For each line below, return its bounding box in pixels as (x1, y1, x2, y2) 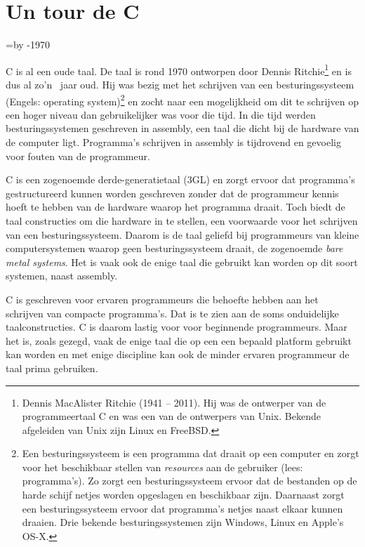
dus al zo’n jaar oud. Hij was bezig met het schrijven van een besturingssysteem (6, 77, 354, 91)
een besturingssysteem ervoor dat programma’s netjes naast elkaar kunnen (22, 501, 343, 515)
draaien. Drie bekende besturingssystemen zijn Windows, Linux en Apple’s (22, 515, 344, 529)
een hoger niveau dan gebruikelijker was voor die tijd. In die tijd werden (6, 107, 316, 121)
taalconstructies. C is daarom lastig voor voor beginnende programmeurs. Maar (6, 319, 347, 334)
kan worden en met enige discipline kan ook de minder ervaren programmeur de (6, 347, 350, 362)
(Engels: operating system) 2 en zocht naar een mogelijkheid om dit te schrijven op (6, 91, 359, 108)
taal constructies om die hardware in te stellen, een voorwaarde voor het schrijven (6, 213, 358, 228)
